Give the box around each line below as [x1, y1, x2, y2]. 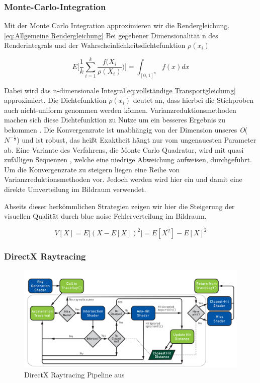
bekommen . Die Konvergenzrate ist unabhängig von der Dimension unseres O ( [4, 124, 248, 135]
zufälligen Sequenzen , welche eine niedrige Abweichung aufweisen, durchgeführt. [4, 154, 252, 165]
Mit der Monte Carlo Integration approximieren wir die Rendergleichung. [4, 20, 230, 31]
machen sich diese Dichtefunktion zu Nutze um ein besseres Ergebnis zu [4, 114, 225, 125]
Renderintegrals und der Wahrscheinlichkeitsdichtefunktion [4, 40, 186, 50]
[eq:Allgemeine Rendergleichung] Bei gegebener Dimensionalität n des [4, 30, 218, 40]
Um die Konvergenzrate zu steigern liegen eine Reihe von [4, 164, 180, 174]
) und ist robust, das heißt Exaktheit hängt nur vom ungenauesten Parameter [17, 134, 256, 145]
